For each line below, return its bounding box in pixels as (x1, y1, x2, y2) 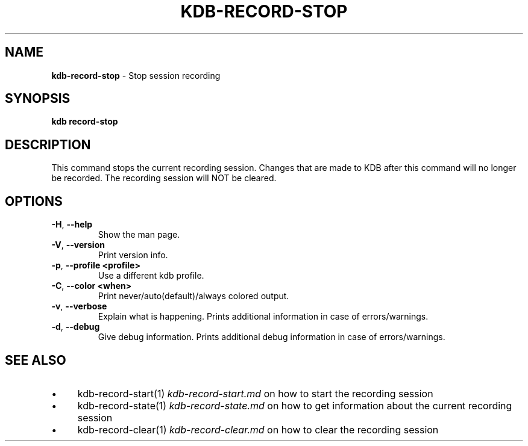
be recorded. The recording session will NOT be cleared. (51, 173, 277, 184)
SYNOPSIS (5, 91, 71, 107)
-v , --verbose (51, 301, 107, 312)
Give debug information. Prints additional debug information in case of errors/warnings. (98, 332, 445, 342)
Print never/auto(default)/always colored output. (98, 291, 289, 302)
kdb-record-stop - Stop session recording (51, 70, 221, 81)
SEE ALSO (5, 352, 66, 368)
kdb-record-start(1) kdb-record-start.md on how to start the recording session (77, 387, 433, 400)
